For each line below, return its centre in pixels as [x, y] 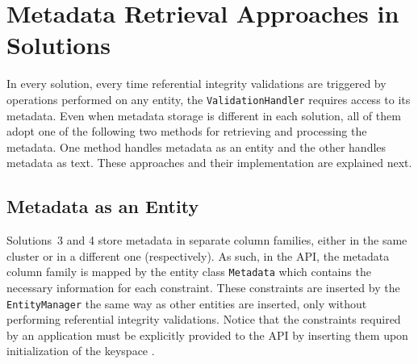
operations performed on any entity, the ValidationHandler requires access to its [209, 99]
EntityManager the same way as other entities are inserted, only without [187, 303]
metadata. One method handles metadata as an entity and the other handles [196, 146]
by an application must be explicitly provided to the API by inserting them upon [207, 335]
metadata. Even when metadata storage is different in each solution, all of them [204, 115]
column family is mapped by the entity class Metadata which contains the [189, 272]
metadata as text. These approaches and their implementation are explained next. [209, 163]
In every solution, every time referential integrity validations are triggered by [196, 84]
